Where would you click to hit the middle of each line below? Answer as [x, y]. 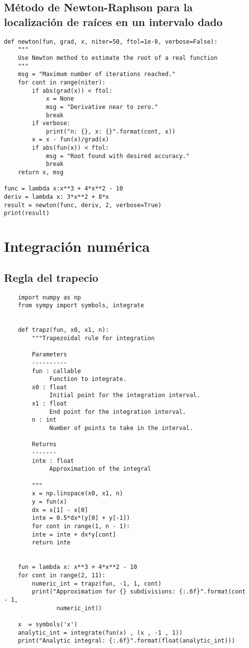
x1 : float [49, 404]
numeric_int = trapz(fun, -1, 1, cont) [97, 583]
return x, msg [41, 173]
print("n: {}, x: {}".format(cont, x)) [111, 131]
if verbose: [51, 123]
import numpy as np [49, 297]
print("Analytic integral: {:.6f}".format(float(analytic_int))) [126, 641]
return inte [51, 543]
